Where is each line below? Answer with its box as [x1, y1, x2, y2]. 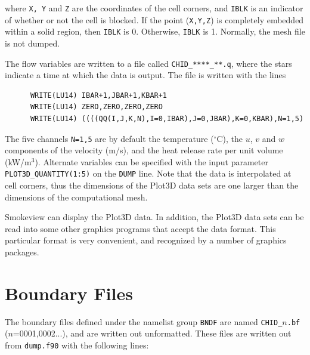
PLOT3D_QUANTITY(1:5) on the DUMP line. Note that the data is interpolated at [5, 167, 292, 180]
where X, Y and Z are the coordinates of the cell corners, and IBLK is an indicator [5, 2, 303, 14]
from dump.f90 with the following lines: [5, 339, 149, 351]
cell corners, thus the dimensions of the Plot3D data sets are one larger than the [5, 179, 299, 192]
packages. [5, 246, 39, 258]
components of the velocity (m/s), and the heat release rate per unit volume [5, 144, 283, 156]
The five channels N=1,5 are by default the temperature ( [5, 132, 214, 144]
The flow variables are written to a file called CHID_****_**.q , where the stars [5, 57, 292, 69]
